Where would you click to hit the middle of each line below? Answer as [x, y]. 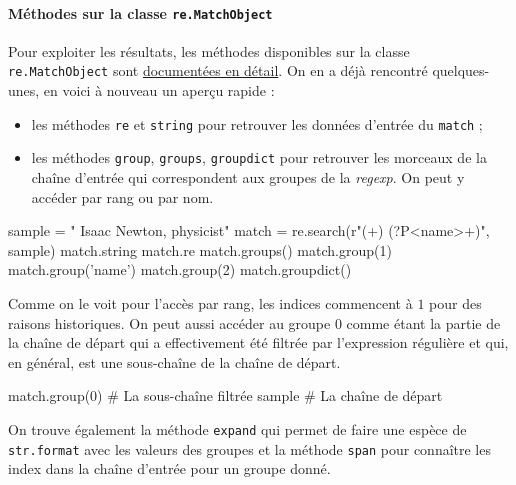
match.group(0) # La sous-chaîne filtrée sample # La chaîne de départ [225, 395]
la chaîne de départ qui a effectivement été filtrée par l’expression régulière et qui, [258, 342]
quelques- [461, 70]
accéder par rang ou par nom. [122, 196]
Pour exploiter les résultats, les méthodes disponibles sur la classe [209, 50]
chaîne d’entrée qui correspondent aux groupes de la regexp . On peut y [248, 177]
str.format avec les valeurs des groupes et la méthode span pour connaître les [249, 448]
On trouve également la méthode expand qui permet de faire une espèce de [237, 428]
